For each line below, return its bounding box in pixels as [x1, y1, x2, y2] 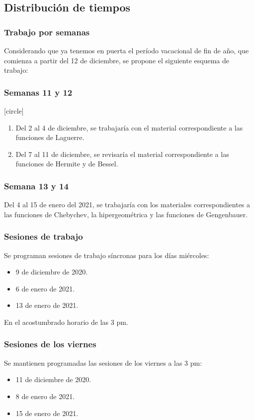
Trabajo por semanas [4, 25, 90, 38]
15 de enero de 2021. [15, 408, 79, 418]
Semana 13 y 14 [4, 179, 69, 192]
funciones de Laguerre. [15, 132, 85, 142]
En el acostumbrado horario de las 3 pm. [4, 316, 128, 327]
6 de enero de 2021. [15, 283, 75, 293]
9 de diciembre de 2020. [15, 267, 88, 277]
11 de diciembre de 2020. [15, 374, 91, 385]
